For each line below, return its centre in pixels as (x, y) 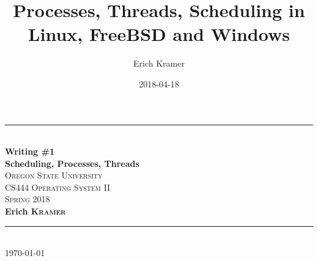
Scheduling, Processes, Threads (72, 163)
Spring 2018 (28, 199)
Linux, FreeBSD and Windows (159, 34)
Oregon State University (54, 175)
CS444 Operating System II (58, 187)
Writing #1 (30, 151)
